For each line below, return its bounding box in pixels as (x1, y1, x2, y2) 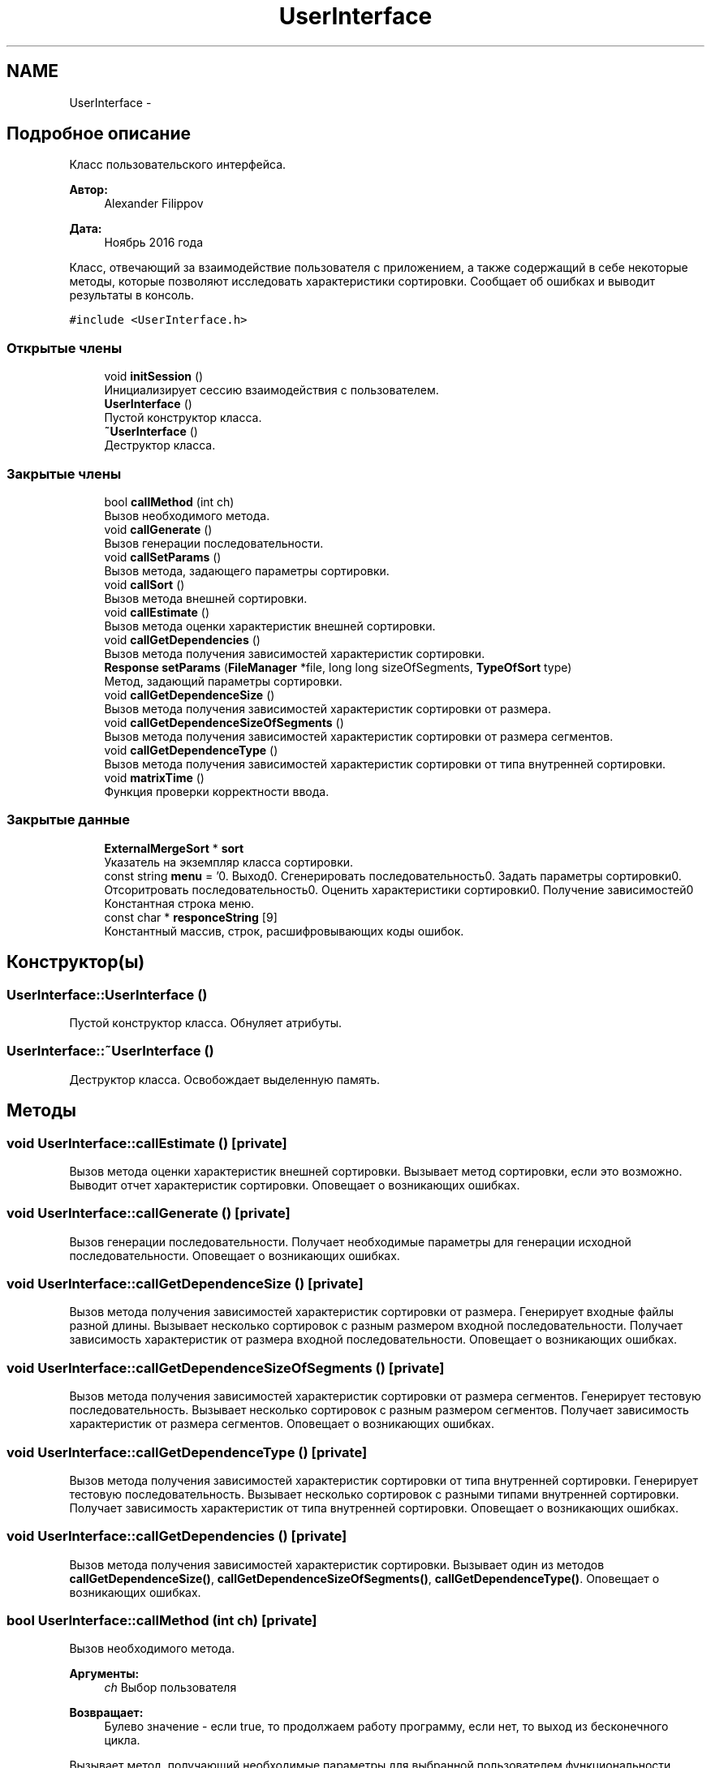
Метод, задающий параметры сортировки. (104, 673, 343, 688)
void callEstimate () (104, 604, 210, 619)
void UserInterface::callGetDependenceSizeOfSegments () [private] (6, 1359, 445, 1376)
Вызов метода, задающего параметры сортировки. (104, 563, 390, 578)
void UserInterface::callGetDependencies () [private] (6, 1528, 347, 1545)
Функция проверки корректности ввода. (104, 784, 330, 798)
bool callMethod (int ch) (104, 494, 235, 509)
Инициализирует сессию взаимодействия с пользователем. (104, 383, 439, 398)
